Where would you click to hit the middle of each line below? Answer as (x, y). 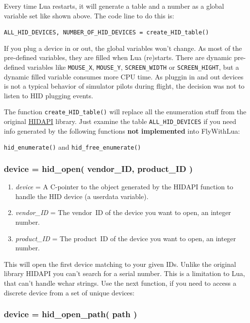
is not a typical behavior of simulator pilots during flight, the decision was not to (124, 86)
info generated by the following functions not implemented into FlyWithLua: (122, 131)
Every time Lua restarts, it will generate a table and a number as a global (114, 6)
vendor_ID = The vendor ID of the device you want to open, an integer (123, 212)
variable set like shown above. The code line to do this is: (89, 15)
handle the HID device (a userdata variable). (82, 196)
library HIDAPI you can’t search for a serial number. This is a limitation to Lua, (125, 273)
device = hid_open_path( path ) (71, 314)
